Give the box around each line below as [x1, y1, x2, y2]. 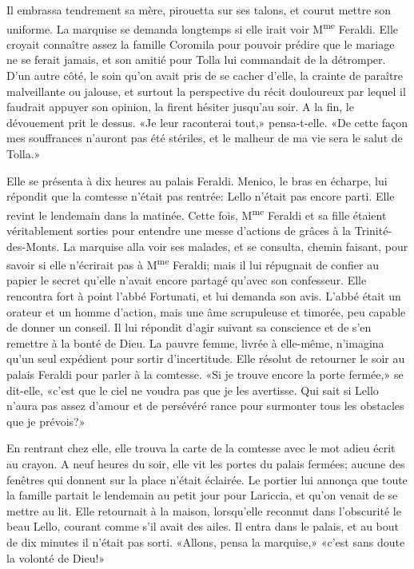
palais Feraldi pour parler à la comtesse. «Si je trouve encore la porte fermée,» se [6, 366, 404, 383]
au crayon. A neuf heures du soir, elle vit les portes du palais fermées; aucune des [6, 456, 405, 472]
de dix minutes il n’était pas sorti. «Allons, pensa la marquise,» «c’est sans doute [6, 533, 405, 550]
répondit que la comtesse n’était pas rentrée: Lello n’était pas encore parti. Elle [6, 188, 395, 205]
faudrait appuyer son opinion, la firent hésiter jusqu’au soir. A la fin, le [6, 98, 354, 115]
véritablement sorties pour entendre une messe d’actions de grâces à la [6, 222, 352, 239]
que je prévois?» [6, 412, 86, 429]
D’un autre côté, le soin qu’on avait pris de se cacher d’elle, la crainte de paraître [6, 67, 404, 84]
